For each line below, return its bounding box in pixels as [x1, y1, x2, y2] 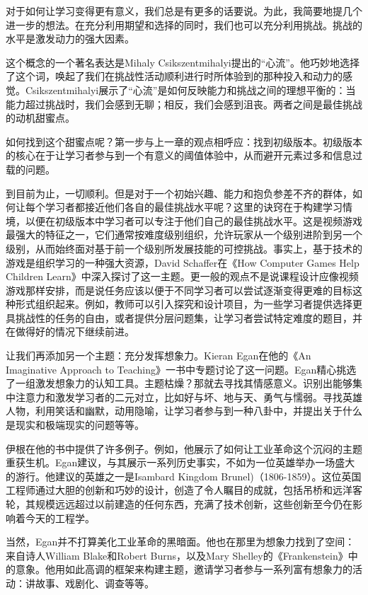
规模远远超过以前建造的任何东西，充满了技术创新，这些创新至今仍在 [35, 497, 352, 511]
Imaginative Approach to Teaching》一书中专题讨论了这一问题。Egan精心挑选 [6, 362, 357, 376]
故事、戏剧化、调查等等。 [35, 575, 154, 590]
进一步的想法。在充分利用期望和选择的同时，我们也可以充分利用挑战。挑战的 [6, 17, 362, 32]
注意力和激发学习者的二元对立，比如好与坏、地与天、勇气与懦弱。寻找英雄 [15, 389, 362, 404]
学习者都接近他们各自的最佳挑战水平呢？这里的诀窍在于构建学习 [45, 200, 343, 214]
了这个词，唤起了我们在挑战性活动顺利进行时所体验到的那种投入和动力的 [6, 69, 343, 83]
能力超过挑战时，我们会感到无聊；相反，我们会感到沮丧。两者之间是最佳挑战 [6, 96, 362, 111]
